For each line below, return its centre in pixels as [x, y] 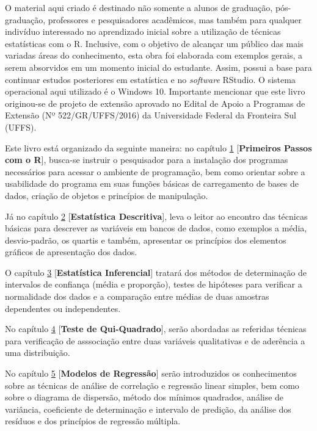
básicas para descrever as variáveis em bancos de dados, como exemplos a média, [156, 228]
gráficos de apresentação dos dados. [71, 252]
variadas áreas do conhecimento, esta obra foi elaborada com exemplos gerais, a [154, 55]
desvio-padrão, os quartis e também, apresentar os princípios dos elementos [146, 240]
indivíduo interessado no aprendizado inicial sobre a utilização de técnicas [143, 31]
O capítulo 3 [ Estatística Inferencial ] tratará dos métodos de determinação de [156, 272]
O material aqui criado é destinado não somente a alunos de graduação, [139, 7]
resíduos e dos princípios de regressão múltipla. [93, 421]
